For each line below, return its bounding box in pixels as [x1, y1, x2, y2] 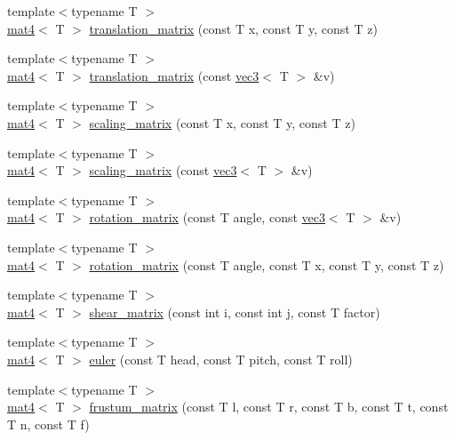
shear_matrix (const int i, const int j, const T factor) [89, 302, 380, 321]
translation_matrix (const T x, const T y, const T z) [89, 19, 378, 37]
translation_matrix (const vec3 [89, 66, 259, 84]
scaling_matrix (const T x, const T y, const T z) [89, 113, 355, 132]
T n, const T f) [7, 414, 90, 433]
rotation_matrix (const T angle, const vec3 [89, 208, 325, 227]
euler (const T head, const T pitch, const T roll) [89, 349, 353, 368]
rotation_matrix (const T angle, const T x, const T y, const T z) [89, 255, 444, 274]
